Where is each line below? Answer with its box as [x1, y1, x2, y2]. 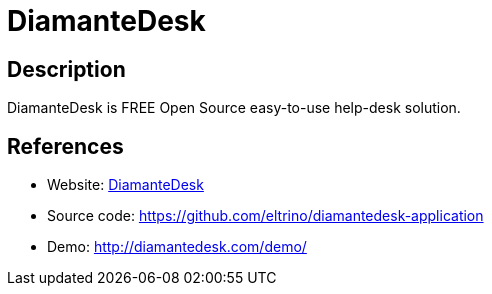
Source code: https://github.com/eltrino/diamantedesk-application [47, 207, 484, 225]
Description [7, 56, 126, 82]
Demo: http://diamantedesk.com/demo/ [47, 238, 307, 256]
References [7, 133, 124, 159]
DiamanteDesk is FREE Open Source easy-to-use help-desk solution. [7, 99, 461, 117]
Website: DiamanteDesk [47, 176, 204, 194]
